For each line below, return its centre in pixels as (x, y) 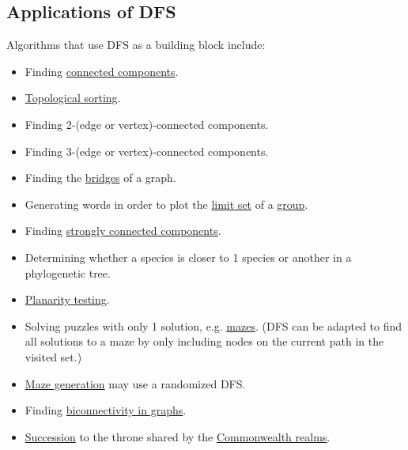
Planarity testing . (67, 299)
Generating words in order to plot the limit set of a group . (166, 204)
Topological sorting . (73, 98)
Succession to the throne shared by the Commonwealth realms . (178, 436)
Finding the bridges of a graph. (100, 178)
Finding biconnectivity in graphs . (106, 410)
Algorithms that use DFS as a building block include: (136, 45)
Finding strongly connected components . (123, 231)
